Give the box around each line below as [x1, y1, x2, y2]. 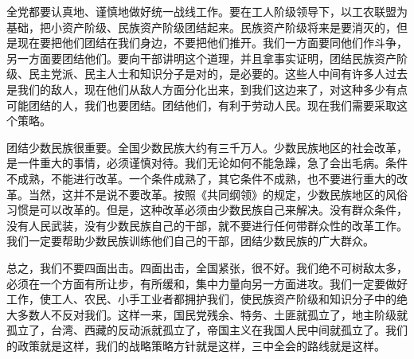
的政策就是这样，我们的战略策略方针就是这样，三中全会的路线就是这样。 [6, 337, 385, 353]
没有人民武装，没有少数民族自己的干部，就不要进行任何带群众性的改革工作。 [6, 217, 408, 233]
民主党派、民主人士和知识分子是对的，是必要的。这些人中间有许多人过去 [28, 65, 408, 82]
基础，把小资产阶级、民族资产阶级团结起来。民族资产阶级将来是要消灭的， [6, 18, 396, 35]
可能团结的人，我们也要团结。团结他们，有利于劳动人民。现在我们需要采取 [6, 96, 396, 113]
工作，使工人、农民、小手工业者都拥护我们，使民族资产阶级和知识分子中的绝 [6, 291, 408, 307]
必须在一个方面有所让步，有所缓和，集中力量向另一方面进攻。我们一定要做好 [6, 275, 408, 291]
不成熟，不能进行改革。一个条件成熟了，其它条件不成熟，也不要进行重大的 [6, 170, 396, 186]
